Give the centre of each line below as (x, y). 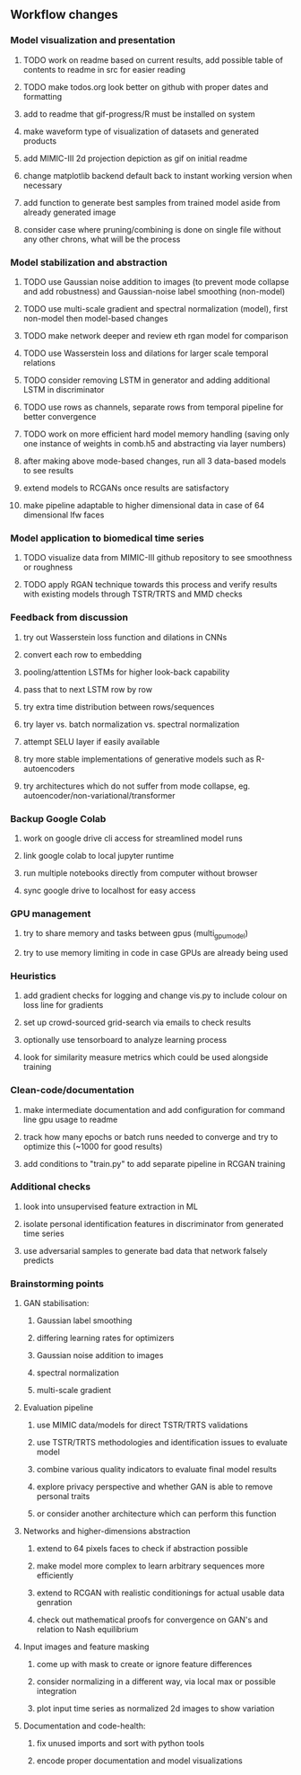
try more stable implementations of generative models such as (138, 759)
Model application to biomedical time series (107, 538)
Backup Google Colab (58, 818)
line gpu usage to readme (70, 1119)
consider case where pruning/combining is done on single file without (152, 229)
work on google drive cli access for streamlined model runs (133, 838)
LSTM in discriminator (64, 389)
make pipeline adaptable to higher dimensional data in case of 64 (144, 505)
